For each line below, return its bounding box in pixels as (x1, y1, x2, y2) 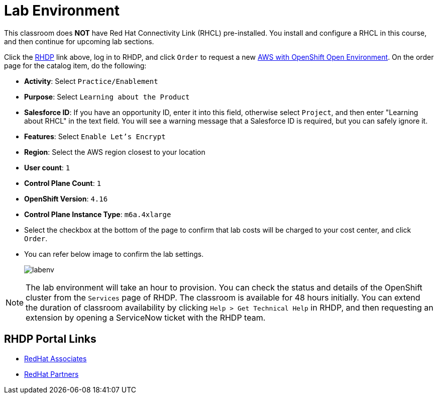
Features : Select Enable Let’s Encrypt (24, 132, 166, 141)
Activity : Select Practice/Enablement (24, 76, 158, 85)
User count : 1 (24, 163, 70, 172)
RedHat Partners (24, 369, 79, 378)
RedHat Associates (24, 354, 87, 363)
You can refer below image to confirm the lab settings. (24, 249, 204, 258)
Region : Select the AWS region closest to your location (24, 147, 205, 156)
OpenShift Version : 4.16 (24, 194, 108, 203)
